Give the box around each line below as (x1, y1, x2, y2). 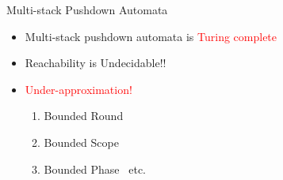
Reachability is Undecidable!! (25, 54, 166, 71)
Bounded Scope (44, 133, 119, 150)
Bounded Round (44, 107, 124, 124)
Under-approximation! (25, 81, 132, 97)
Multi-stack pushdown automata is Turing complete (25, 28, 277, 44)
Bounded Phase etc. (44, 160, 147, 177)
